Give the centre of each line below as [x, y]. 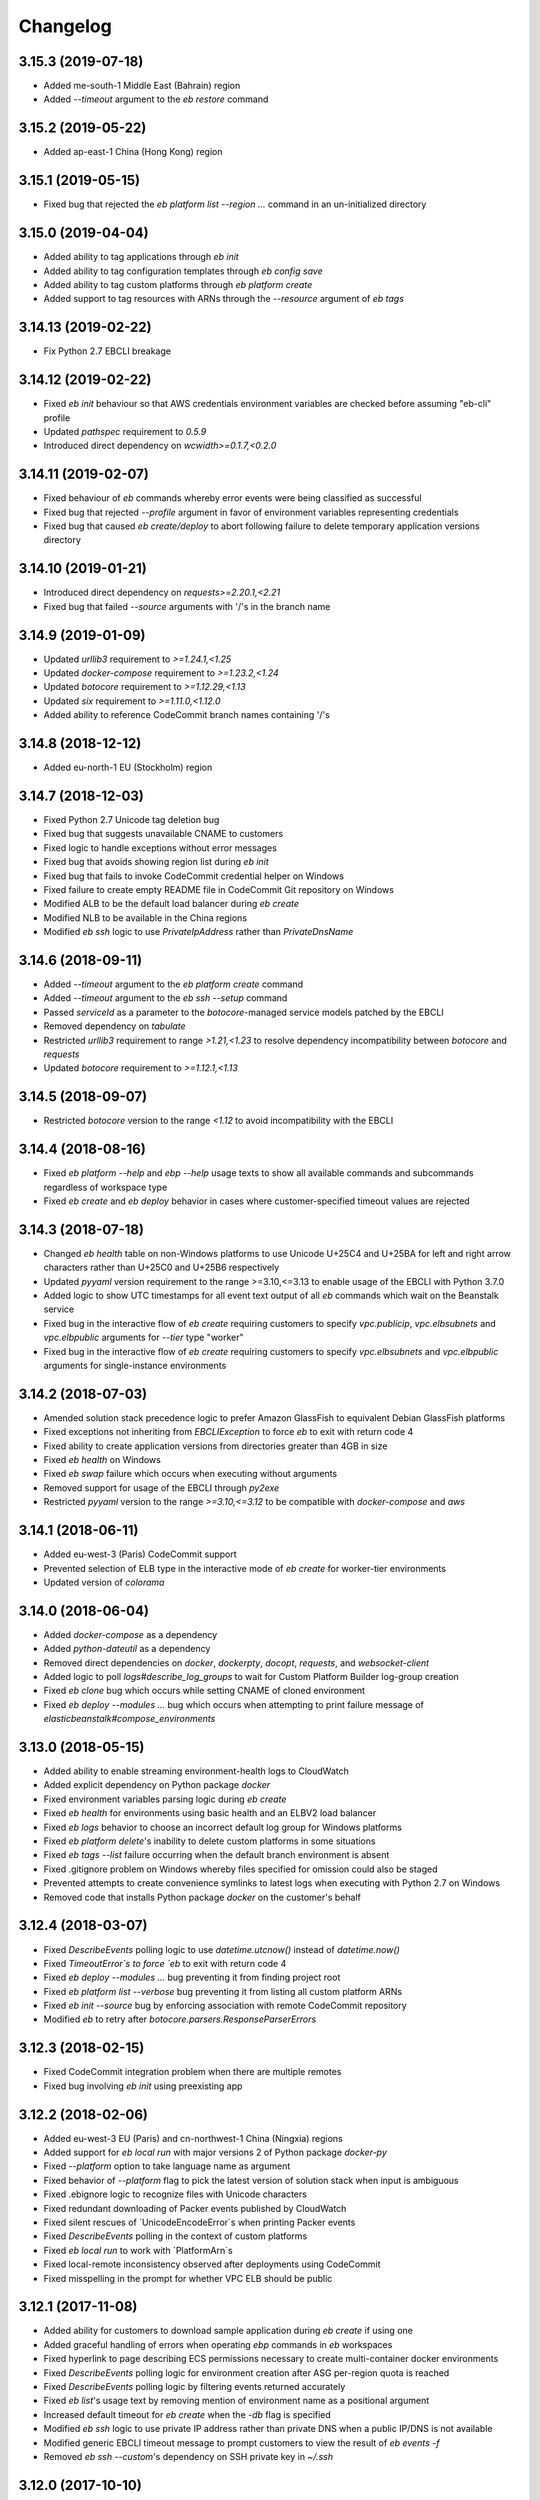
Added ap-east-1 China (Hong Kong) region [133, 152]
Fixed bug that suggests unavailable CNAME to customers [163, 834]
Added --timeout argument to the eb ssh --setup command [165, 998]
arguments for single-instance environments [135, 1365]
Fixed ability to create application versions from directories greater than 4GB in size [215, 1446]
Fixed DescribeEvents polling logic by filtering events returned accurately [194, 2387]
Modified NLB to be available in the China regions [145, 917]
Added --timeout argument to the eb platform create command [173, 984]
